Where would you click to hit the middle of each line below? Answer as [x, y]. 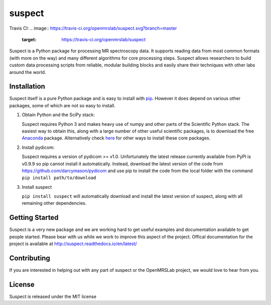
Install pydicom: [38, 147]
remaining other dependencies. [54, 203]
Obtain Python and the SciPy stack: [58, 115]
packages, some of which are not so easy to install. [62, 105]
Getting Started [34, 218]
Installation [27, 86]
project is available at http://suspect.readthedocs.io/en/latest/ [73, 244]
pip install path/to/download [59, 178]
